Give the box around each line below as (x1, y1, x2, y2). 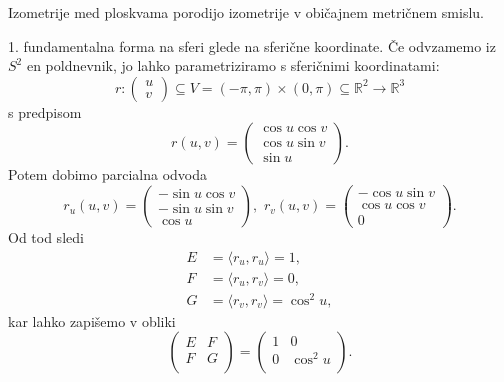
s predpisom (8, 101, 82, 122)
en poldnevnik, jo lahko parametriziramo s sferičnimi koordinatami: (26, 55, 440, 76)
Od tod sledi (8, 227, 84, 248)
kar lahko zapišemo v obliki (8, 310, 176, 331)
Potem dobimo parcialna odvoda (8, 164, 207, 185)
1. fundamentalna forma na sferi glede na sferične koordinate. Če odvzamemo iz (8, 35, 496, 56)
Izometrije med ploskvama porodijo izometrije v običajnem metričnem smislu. (8, 2, 484, 22)
